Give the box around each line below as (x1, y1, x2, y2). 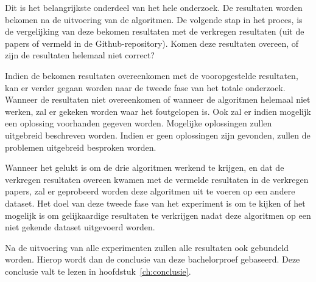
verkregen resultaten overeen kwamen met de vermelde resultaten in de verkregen (5, 173, 309, 185)
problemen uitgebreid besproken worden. (5, 140, 156, 153)
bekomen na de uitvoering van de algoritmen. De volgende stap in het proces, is (5, 13, 303, 26)
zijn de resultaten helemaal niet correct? (5, 49, 155, 61)
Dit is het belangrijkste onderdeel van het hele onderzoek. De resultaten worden (5, 1, 303, 13)
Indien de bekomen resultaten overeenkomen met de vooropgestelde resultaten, (5, 69, 298, 81)
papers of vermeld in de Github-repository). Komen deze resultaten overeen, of (5, 36, 299, 49)
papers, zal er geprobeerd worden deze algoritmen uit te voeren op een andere (5, 185, 295, 198)
